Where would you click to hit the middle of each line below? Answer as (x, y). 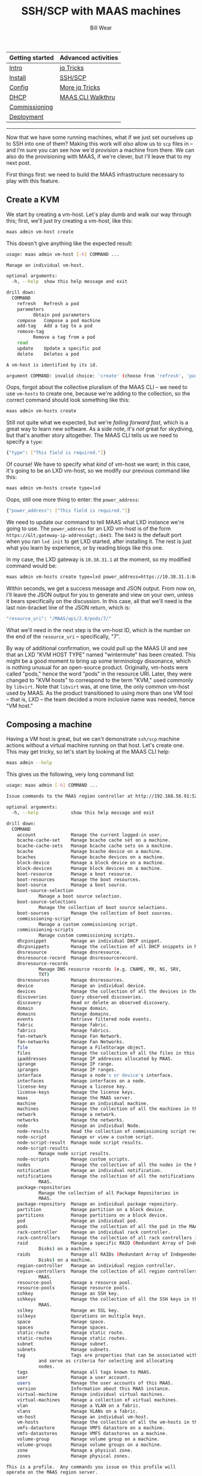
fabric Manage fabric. (63, 1025)
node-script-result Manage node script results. (81, 1143)
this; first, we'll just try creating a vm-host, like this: (69, 220)
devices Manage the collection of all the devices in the (107, 991)
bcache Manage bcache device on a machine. (90, 852)
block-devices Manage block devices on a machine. (90, 868)
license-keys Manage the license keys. (76, 1092)
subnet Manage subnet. (63, 1344)
